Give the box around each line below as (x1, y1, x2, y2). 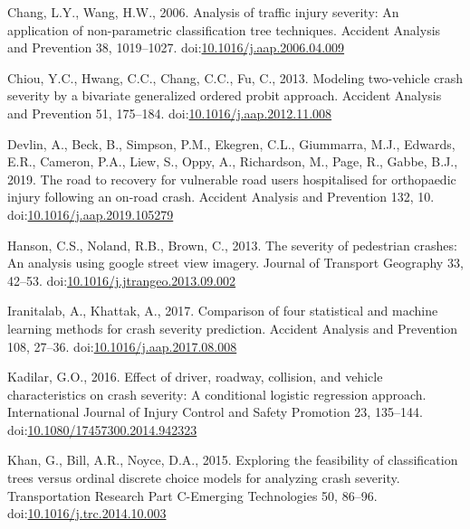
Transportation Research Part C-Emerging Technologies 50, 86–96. (7, 486, 378, 505)
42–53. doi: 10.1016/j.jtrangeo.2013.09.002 (7, 270, 236, 289)
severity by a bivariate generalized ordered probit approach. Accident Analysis (7, 86, 442, 105)
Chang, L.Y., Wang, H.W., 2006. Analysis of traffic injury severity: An (7, 3, 399, 21)
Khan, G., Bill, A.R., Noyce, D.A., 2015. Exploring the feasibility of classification (7, 450, 458, 469)
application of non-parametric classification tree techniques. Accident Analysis (7, 20, 441, 39)
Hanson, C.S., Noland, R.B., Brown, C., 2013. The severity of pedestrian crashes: (7, 235, 457, 254)
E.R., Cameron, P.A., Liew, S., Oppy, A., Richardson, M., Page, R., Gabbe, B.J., (7, 152, 458, 171)
